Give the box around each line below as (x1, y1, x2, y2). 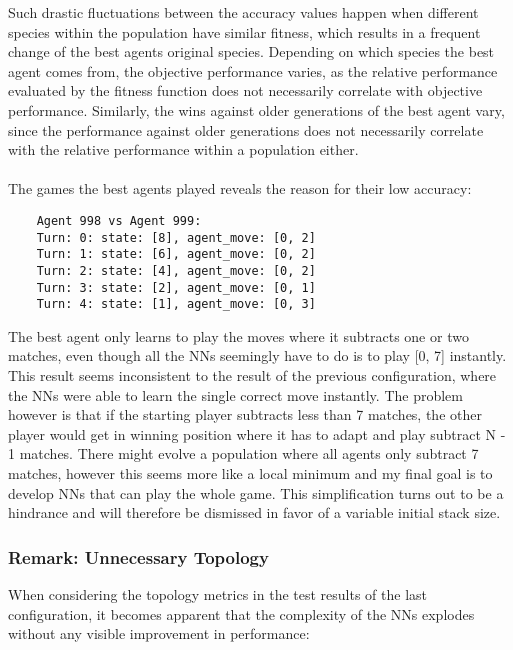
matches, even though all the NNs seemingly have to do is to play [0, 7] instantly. (8, 345, 507, 366)
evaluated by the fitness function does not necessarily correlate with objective (8, 80, 483, 101)
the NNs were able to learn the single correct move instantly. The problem (8, 384, 463, 405)
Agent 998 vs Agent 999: (36, 213, 202, 228)
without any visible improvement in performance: (8, 623, 310, 644)
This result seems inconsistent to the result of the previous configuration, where (8, 365, 497, 386)
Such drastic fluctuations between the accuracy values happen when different (8, 2, 479, 22)
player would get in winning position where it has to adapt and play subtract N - (8, 423, 506, 444)
